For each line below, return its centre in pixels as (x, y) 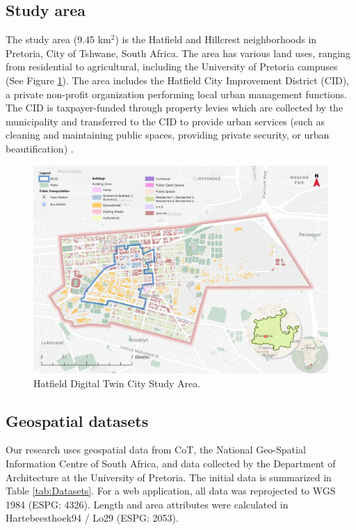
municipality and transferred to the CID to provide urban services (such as (165, 121)
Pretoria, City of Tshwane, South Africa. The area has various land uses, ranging (178, 53)
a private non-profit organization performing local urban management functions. (177, 94)
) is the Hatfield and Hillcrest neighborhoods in (216, 39)
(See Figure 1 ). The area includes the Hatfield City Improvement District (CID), (177, 80)
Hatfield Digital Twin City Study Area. (117, 383)
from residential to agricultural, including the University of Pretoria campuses (172, 67)
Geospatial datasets (77, 420)
